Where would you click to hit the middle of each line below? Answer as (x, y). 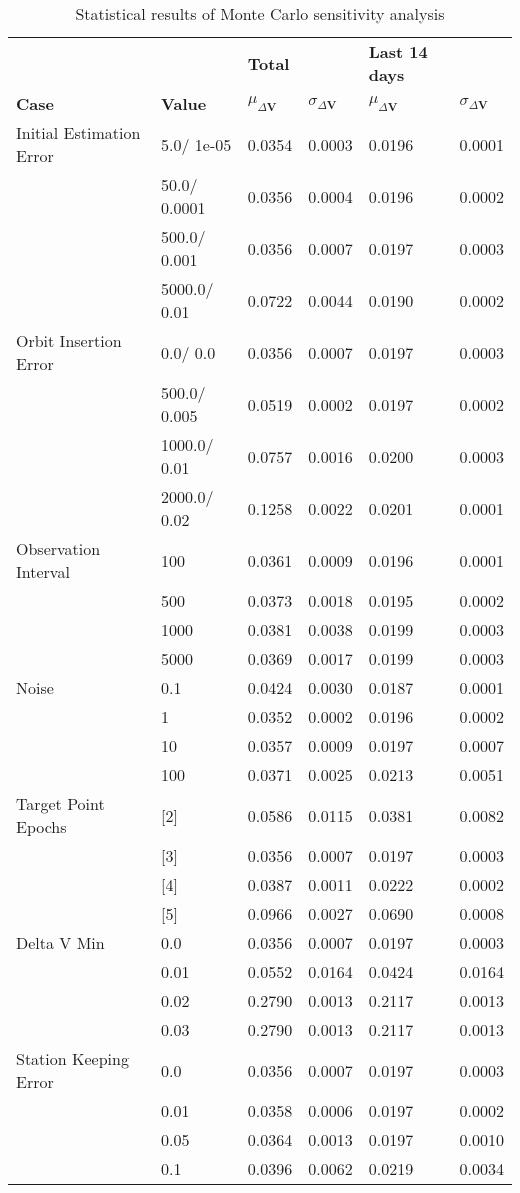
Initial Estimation (78, 132)
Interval (43, 571)
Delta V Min (60, 942)
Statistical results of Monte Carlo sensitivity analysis (260, 13)
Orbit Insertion (69, 340)
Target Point (60, 803)
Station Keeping (72, 1058)
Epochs (41, 826)
